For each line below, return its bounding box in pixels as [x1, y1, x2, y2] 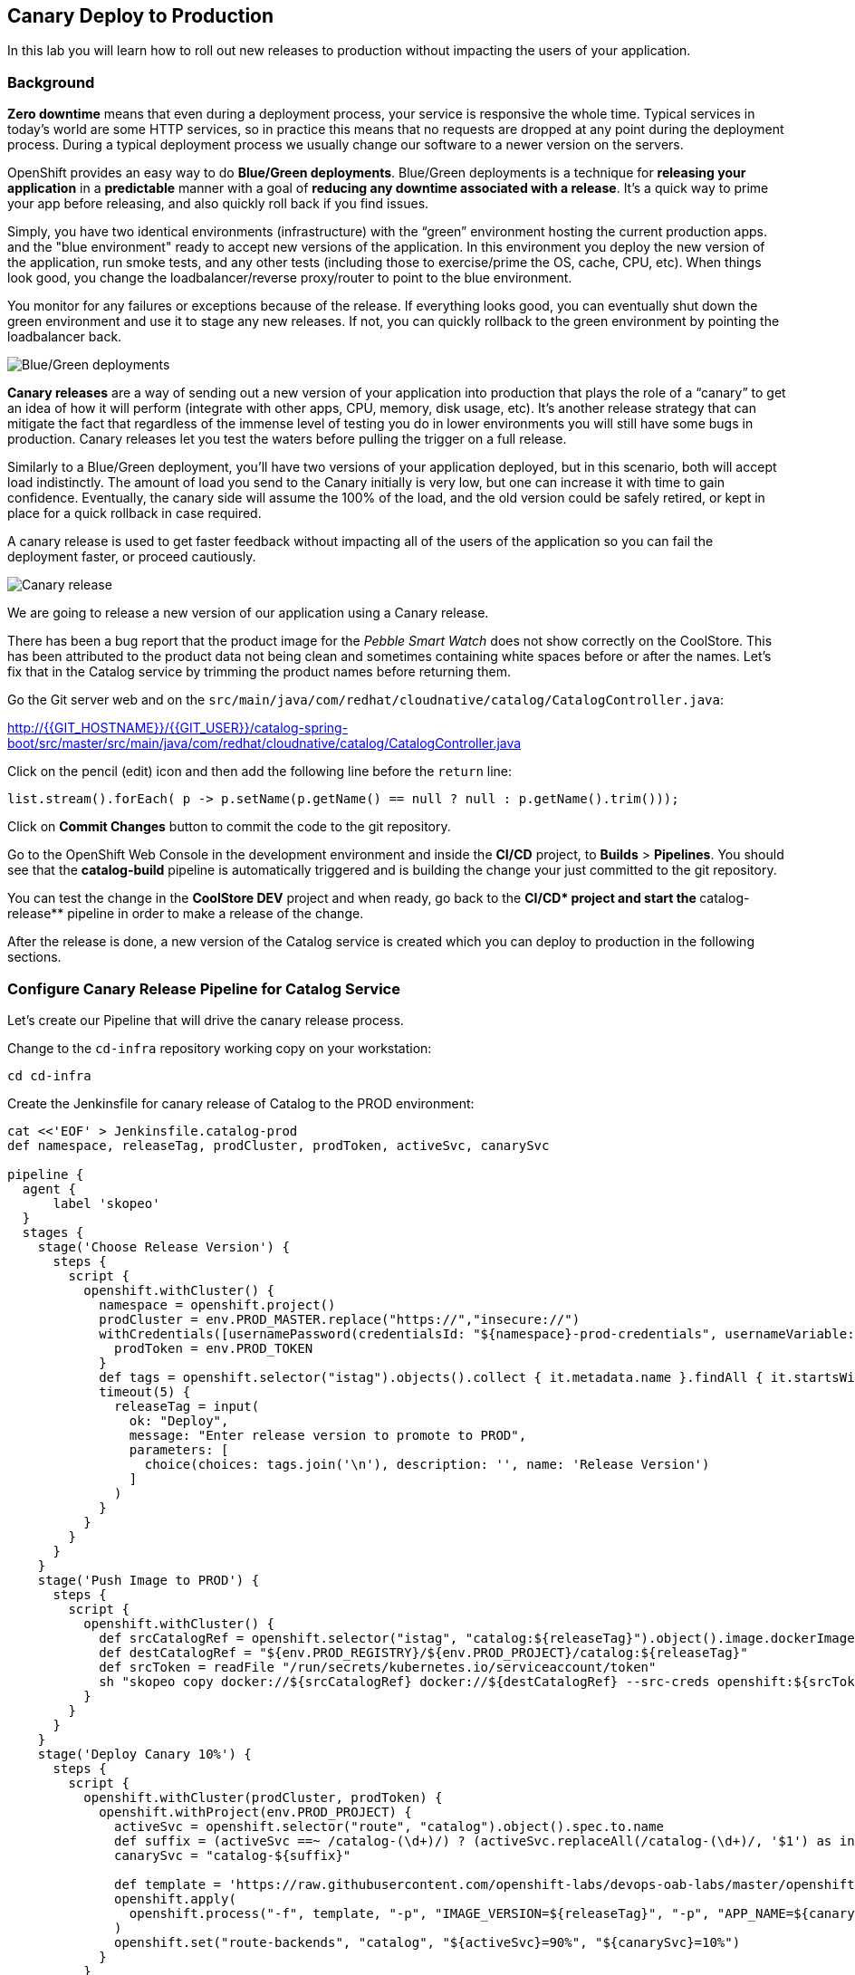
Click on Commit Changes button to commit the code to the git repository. [7, 819, 451, 835]
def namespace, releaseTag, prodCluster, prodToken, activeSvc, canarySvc [7, 1137, 550, 1153]
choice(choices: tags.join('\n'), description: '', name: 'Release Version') [144, 1456, 710, 1472]
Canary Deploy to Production [7, 5, 274, 27]
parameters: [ [129, 1442, 229, 1457]
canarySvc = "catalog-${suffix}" [114, 1847, 351, 1863]
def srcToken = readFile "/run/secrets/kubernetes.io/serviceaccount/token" [99, 1659, 657, 1674]
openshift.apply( [114, 1891, 236, 1906]
